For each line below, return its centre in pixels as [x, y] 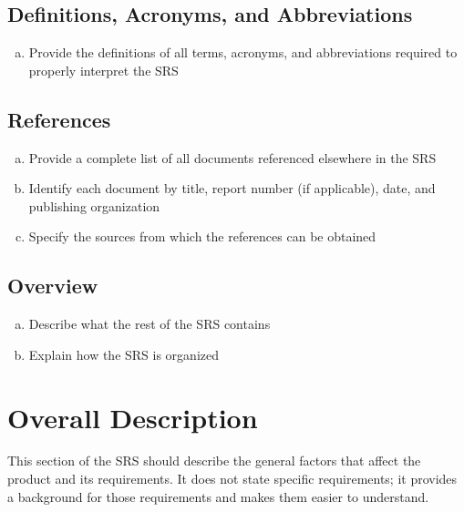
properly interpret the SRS [103, 70]
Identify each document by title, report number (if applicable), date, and [232, 188]
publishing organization [94, 205]
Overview [53, 286]
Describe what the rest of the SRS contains [150, 324]
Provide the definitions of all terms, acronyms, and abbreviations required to [243, 52]
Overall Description [133, 417]
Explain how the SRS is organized [124, 354]
